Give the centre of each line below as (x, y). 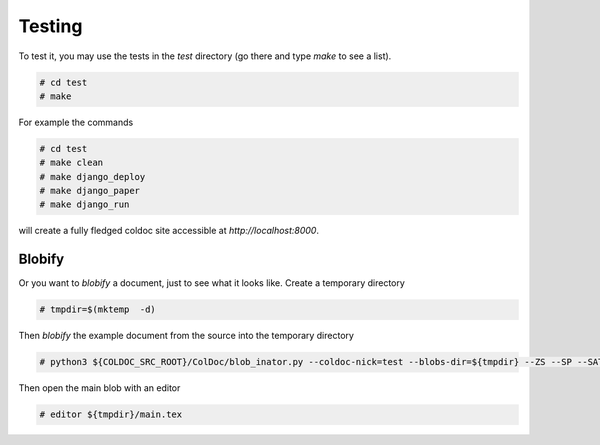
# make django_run (84, 204)
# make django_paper (89, 191)
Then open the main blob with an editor (99, 388)
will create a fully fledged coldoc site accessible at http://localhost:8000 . (169, 231)
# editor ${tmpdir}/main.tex (111, 414)
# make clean (71, 163)
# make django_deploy (92, 176)
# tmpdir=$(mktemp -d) (98, 309)
